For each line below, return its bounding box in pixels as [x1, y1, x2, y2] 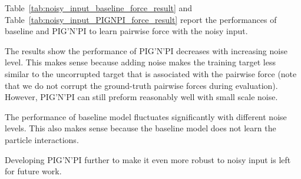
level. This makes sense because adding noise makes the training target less [5, 56, 276, 68]
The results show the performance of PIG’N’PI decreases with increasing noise [5, 44, 287, 57]
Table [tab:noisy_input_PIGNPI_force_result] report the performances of [5, 13, 277, 25]
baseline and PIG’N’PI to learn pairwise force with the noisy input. [5, 25, 248, 37]
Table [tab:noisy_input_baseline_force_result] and [5, 2, 193, 14]
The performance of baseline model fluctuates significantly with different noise [5, 110, 287, 122]
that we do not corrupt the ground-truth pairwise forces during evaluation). [5, 79, 278, 91]
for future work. [5, 165, 62, 177]
